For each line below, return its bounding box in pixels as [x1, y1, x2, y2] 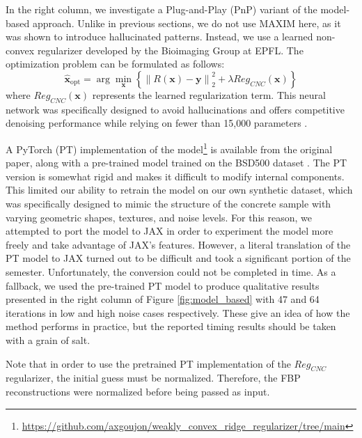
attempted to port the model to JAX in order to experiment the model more [6, 224, 333, 238]
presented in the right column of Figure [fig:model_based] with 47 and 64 [6, 292, 320, 306]
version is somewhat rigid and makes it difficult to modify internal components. [6, 169, 345, 183]
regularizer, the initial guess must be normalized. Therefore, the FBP [6, 370, 301, 385]
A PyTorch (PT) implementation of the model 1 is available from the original [6, 139, 333, 156]
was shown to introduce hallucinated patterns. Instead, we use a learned [6, 29, 313, 44]
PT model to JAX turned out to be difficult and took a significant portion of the [6, 251, 351, 265]
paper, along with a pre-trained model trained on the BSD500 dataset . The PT [6, 155, 347, 170]
